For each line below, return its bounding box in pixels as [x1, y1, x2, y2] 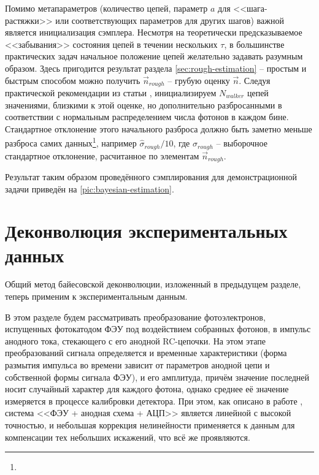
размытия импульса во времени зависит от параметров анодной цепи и [5, 359, 270, 371]
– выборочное [216, 137, 267, 150]
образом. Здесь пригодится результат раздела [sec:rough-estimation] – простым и [5, 61, 307, 74]
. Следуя [239, 74, 271, 86]
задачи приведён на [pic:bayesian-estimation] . [5, 182, 174, 195]
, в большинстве [224, 37, 285, 50]
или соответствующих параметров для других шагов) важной [55, 13, 284, 26]
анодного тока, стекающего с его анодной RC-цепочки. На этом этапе [5, 334, 266, 347]
